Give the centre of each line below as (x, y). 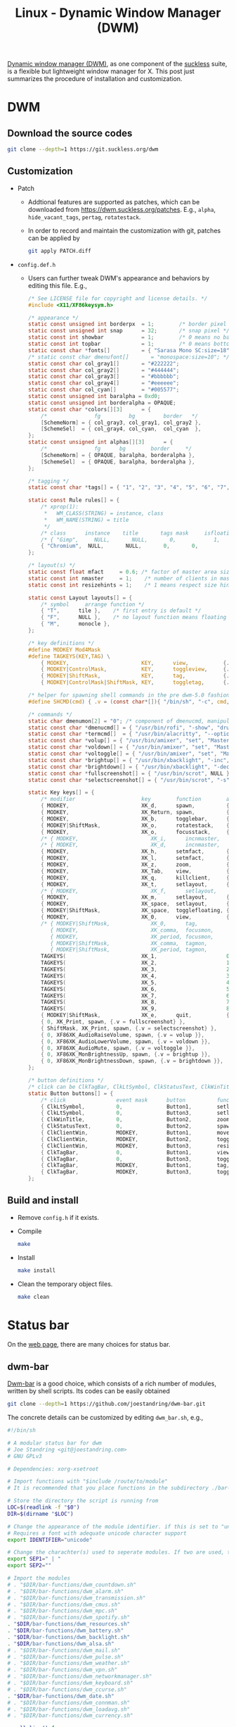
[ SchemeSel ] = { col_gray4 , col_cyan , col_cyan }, (121, 429)
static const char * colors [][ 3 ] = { (89, 409)
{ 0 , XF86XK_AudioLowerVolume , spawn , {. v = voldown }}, (126, 1041)
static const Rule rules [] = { (74, 500)
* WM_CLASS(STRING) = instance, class (104, 513)
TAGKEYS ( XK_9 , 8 (135, 1009)
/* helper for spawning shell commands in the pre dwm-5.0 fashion (129, 695)
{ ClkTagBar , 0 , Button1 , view (135, 1152)
